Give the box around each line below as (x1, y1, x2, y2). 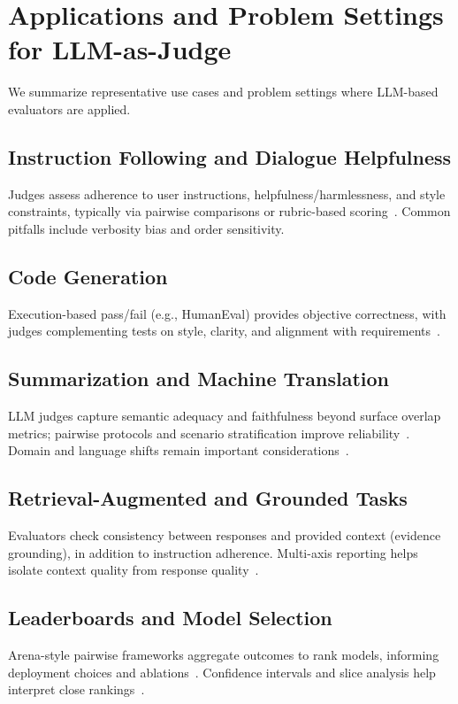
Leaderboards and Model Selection (8, 604, 332, 631)
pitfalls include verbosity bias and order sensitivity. (8, 219, 285, 237)
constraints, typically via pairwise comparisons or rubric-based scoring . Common (8, 202, 451, 220)
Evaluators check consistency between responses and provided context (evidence (8, 526, 441, 545)
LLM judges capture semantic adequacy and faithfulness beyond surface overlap (8, 406, 441, 425)
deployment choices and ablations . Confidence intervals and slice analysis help (8, 662, 436, 681)
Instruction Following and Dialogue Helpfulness (8, 143, 452, 170)
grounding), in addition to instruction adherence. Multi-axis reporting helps (8, 543, 418, 561)
